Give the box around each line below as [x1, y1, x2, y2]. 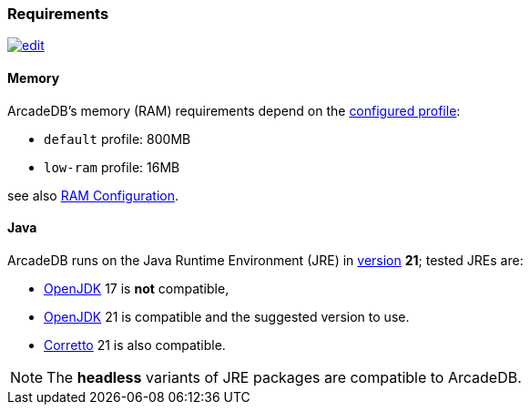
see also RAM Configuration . [7, 187, 179, 203]
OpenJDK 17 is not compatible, [44, 280, 229, 296]
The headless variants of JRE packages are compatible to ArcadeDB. [46, 367, 522, 386]
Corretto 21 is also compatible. [44, 336, 226, 353]
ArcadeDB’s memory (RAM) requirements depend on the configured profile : [7, 102, 461, 118]
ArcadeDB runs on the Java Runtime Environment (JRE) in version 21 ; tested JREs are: [7, 252, 524, 268]
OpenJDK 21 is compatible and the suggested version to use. [44, 308, 410, 324]
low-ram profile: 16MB [44, 159, 180, 175]
